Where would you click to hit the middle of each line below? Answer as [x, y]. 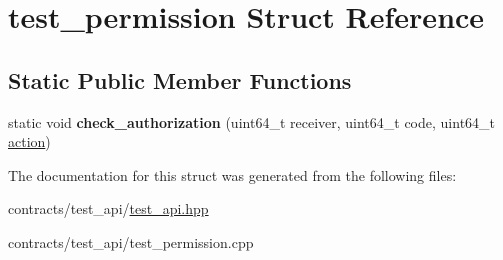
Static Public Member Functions [180, 79]
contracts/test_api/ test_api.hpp [108, 208]
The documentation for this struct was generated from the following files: [232, 174]
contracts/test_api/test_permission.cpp [131, 241]
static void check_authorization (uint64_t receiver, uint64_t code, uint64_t [252, 121]
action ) [29, 141]
